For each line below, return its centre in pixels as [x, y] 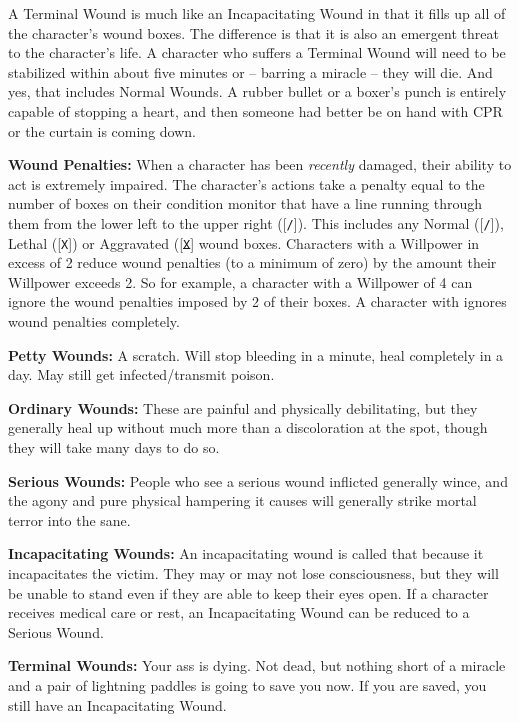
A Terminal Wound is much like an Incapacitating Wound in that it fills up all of [257, 13]
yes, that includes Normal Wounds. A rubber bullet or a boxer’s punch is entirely [257, 91]
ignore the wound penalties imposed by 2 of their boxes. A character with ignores [257, 301]
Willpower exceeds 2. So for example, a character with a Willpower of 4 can [240, 281]
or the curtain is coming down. [102, 130]
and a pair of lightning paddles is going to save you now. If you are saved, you [247, 684]
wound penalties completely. [94, 321]
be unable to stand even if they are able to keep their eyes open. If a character [248, 592]
